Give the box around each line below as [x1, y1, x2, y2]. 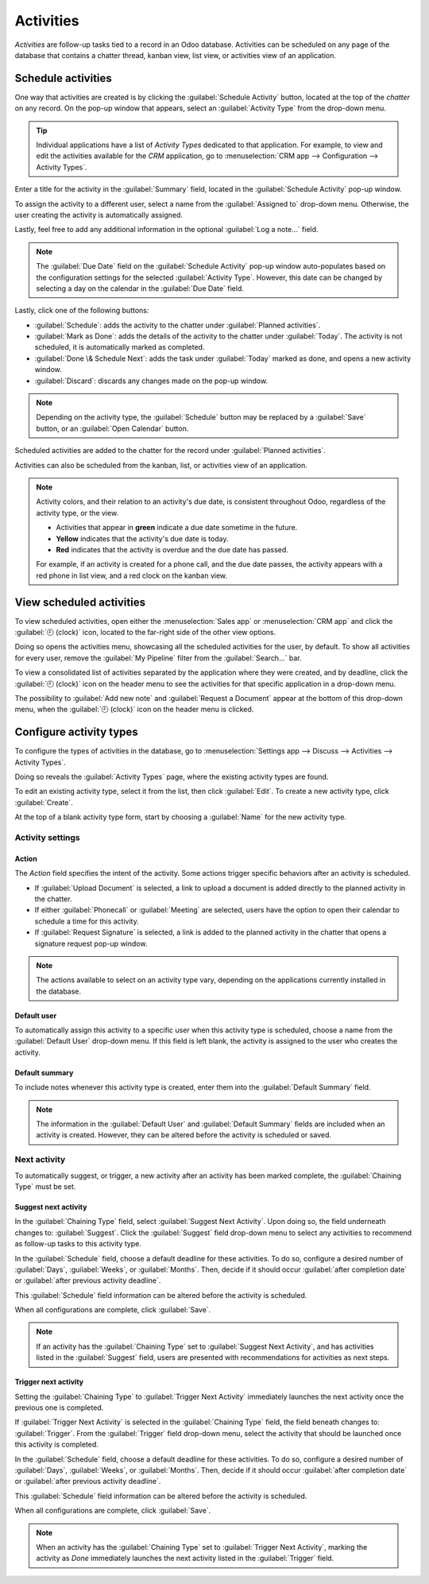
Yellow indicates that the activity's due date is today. [56, 533, 229, 544]
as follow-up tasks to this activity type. [14, 1239, 142, 1249]
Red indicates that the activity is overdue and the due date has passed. [56, 544, 289, 554]
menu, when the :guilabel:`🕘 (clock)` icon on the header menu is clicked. [14, 704, 254, 715]
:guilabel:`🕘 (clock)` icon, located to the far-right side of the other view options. [14, 628, 276, 637]
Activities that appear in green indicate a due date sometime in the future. [56, 523, 298, 533]
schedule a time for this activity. [34, 916, 139, 926]
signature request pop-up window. [34, 939, 148, 948]
